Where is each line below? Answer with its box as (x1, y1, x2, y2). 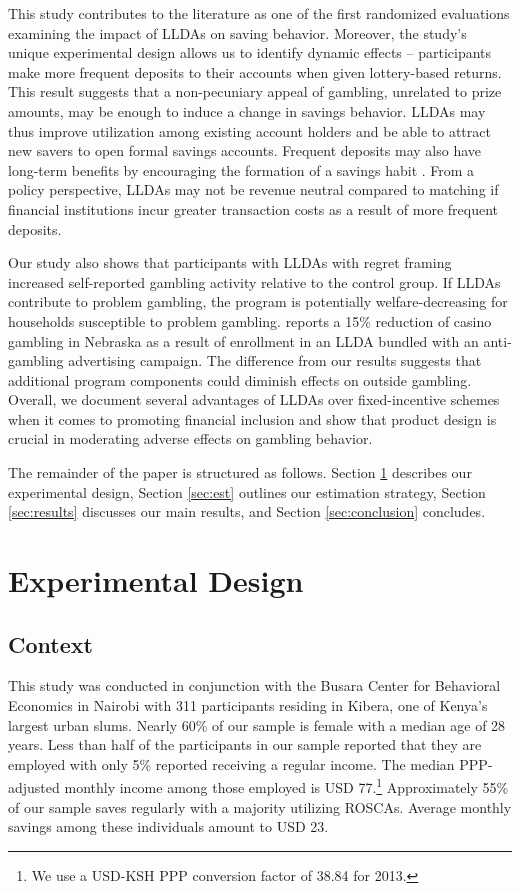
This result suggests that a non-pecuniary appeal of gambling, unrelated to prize (8, 81, 502, 102)
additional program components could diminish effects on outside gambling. (8, 369, 472, 390)
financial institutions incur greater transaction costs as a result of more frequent (8, 198, 499, 219)
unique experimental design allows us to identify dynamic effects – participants (8, 42, 492, 63)
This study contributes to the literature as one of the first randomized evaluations (8, 3, 510, 23)
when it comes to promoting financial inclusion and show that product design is (8, 408, 497, 429)
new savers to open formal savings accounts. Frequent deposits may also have (8, 140, 481, 161)
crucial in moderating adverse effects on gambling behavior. (8, 428, 373, 449)
